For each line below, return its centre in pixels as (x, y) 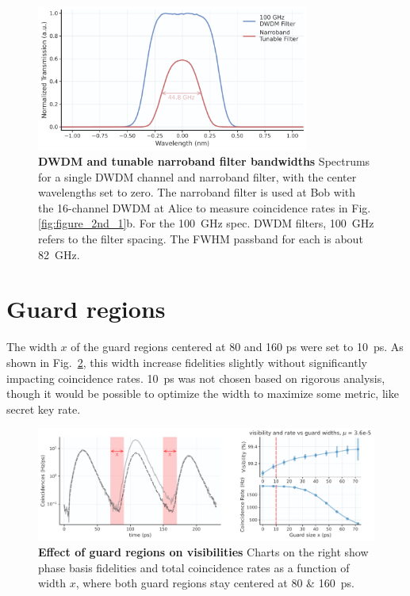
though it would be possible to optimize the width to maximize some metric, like (203, 394)
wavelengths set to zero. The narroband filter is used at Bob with (197, 192)
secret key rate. (44, 409)
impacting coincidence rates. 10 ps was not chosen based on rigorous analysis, (196, 378)
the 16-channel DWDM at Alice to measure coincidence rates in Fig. (205, 207)
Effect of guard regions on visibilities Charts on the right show (203, 551)
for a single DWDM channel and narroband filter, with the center (197, 176)
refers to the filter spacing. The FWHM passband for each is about (201, 239)
